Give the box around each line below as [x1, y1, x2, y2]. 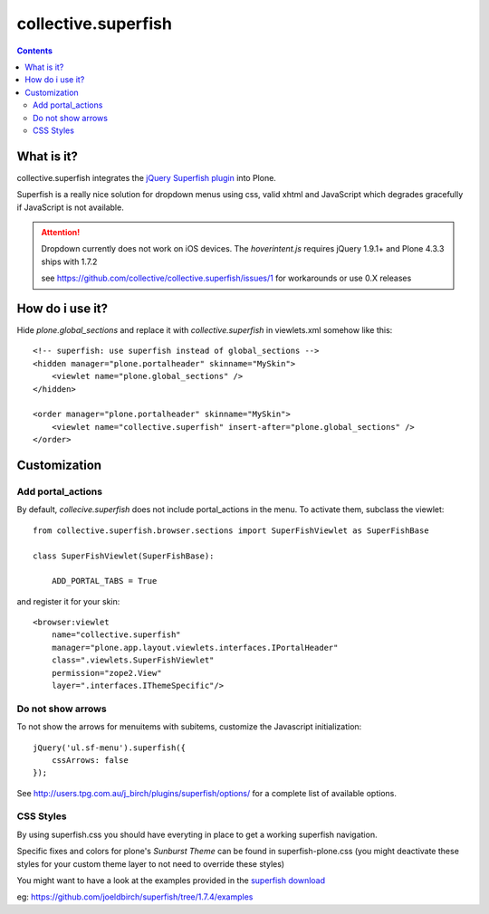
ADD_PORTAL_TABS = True [51, 576, 158, 586]
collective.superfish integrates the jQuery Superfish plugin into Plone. [16, 172, 276, 183]
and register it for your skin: [16, 595, 120, 606]
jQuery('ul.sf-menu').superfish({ [33, 742, 186, 753]
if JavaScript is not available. [16, 202, 124, 213]
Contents [16, 45, 53, 56]
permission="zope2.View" [51, 668, 162, 678]
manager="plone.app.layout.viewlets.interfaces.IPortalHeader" [51, 643, 339, 652]
